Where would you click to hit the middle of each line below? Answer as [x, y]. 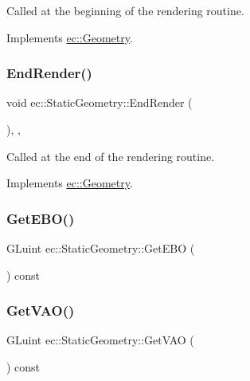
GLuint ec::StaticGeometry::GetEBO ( [101, 248]
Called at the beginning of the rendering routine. [125, 10]
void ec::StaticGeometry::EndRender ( [100, 102]
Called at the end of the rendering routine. [111, 156]
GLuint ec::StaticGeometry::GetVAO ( [100, 340]
